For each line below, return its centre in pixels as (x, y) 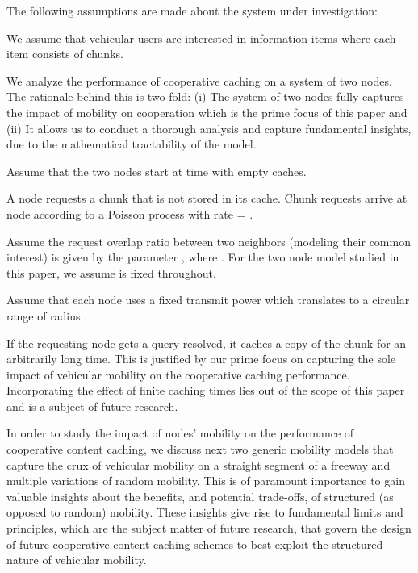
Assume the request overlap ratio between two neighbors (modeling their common (209, 241)
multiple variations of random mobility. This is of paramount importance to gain (206, 481)
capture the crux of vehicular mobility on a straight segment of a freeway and (199, 464)
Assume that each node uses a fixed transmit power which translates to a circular (208, 300)
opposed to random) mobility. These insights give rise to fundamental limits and (205, 512)
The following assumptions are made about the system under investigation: (192, 10)
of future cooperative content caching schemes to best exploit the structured (195, 544)
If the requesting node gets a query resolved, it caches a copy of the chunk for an (207, 343)
